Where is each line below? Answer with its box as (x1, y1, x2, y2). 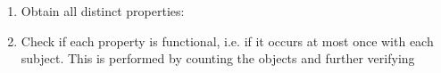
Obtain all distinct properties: (21, 2, 185, 20)
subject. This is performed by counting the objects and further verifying (21, 49, 415, 68)
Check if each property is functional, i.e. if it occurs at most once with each (21, 31, 434, 50)
